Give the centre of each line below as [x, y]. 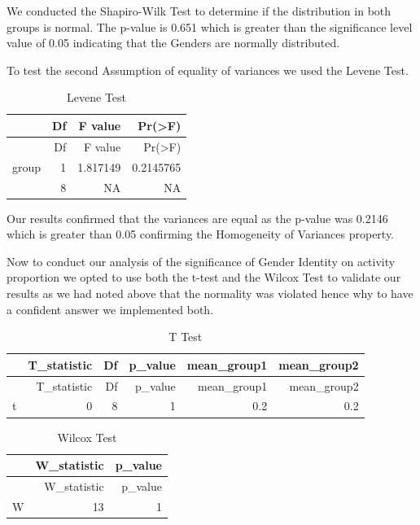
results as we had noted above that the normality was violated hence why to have [210, 293]
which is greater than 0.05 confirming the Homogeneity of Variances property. [201, 234]
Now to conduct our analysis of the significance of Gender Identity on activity [201, 261]
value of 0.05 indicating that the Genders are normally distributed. [173, 43]
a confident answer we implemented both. [110, 309]
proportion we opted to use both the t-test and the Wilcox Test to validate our [204, 277]
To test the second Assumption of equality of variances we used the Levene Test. [208, 70]
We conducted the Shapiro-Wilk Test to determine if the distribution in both [199, 11]
